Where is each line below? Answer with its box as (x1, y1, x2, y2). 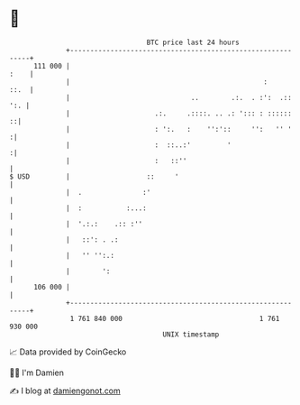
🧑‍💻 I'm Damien (9, 367, 65, 378)
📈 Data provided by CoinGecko (9, 346, 127, 357)
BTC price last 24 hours (146, 38, 241, 47)
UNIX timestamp (162, 329, 220, 339)
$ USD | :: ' (9, 171, 179, 181)
